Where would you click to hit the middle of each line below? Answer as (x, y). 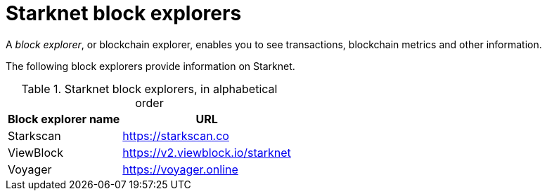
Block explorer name (64, 119)
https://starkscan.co (176, 135)
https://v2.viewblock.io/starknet (207, 152)
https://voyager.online (180, 169)
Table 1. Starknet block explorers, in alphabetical (149, 89)
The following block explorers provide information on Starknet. (150, 66)
